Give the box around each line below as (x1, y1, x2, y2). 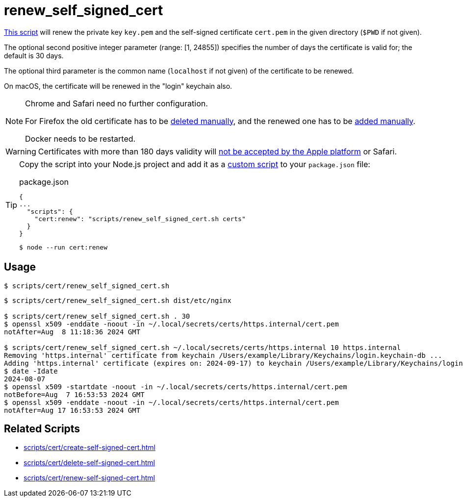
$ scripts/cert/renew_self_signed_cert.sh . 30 (4, 312, 190, 320)
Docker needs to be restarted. (25, 133, 136, 144)
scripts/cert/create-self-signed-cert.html (24, 443, 155, 452)
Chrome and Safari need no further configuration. (25, 98, 208, 108)
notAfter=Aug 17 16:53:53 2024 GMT (4, 406, 141, 414)
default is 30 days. (4, 51, 64, 60)
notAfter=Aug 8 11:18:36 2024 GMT (4, 327, 141, 336)
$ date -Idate (4, 367, 58, 375)
